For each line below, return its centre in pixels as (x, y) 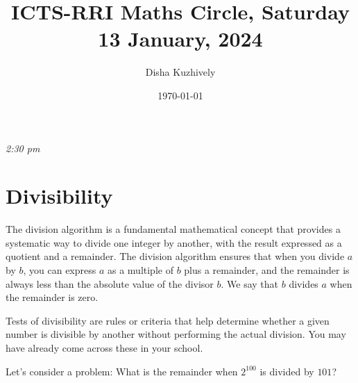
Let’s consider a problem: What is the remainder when (122, 371)
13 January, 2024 (180, 39)
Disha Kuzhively (180, 72)
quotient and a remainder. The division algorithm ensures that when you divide (175, 256)
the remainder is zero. (52, 297)
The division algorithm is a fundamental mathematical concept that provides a (173, 229)
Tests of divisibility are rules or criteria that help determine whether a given (168, 320)
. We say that (250, 283)
